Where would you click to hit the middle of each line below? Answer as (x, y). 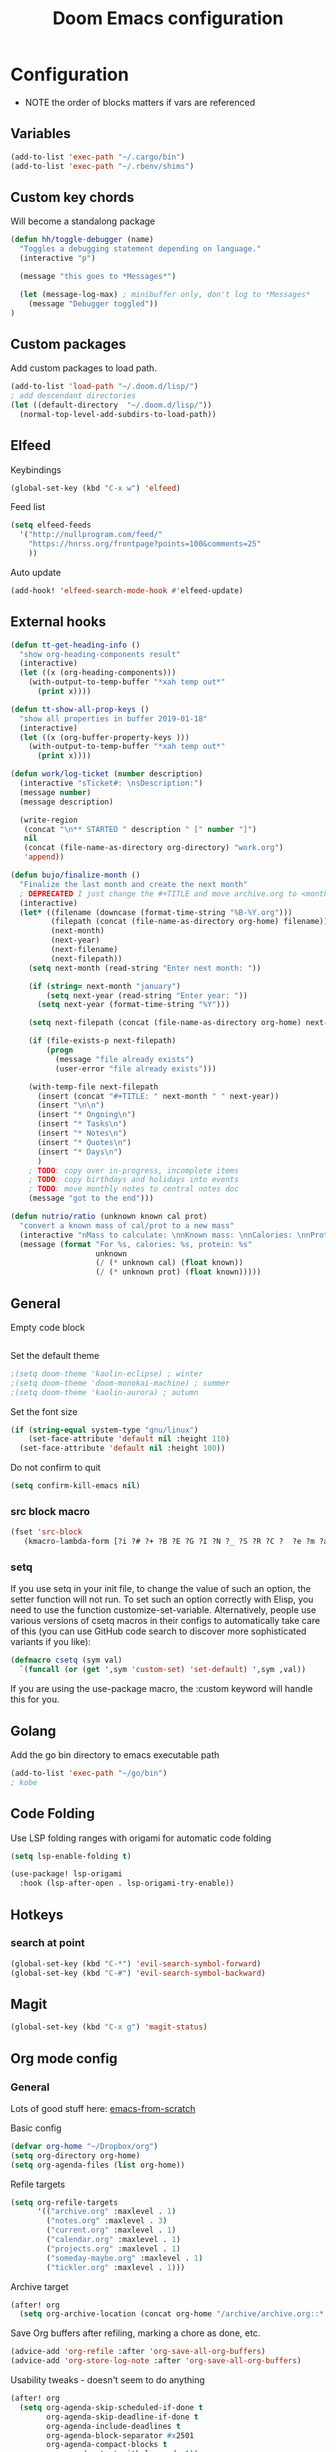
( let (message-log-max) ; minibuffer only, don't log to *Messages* (165, 294)
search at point (47, 1943)
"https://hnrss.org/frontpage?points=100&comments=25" (145, 544)
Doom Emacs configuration (168, 18)
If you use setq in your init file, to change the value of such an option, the (161, 1589)
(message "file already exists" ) (124, 1059)
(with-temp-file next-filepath (93, 1087)
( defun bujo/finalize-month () (75, 875)
